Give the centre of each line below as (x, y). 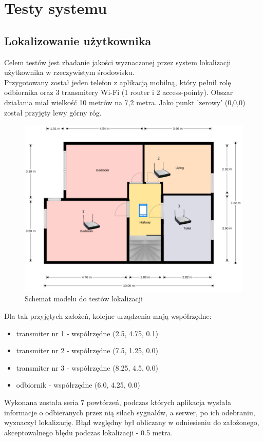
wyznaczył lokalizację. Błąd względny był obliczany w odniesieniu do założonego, (132, 422)
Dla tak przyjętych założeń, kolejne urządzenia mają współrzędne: (108, 315)
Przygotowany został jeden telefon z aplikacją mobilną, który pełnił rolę (118, 82)
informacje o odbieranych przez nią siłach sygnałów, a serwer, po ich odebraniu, (130, 412)
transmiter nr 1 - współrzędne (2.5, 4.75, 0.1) (87, 333)
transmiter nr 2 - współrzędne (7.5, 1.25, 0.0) (87, 350)
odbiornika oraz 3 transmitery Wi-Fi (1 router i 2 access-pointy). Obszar (119, 92)
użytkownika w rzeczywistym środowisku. (69, 72)
